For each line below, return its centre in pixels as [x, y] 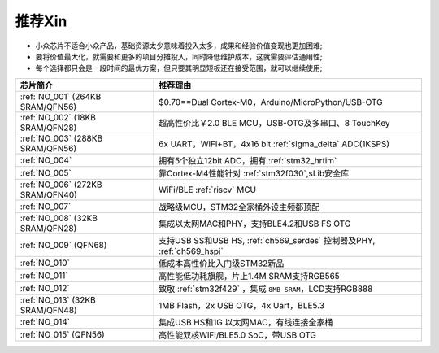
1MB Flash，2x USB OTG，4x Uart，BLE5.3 [242, 305]
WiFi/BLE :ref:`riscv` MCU [207, 190]
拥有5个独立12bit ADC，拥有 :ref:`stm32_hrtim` [248, 160]
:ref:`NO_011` [44, 275]
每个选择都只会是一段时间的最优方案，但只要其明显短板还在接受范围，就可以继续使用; [179, 68]
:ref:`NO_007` [46, 206]
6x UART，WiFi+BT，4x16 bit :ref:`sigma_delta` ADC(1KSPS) [274, 144]
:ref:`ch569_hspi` [191, 251]
